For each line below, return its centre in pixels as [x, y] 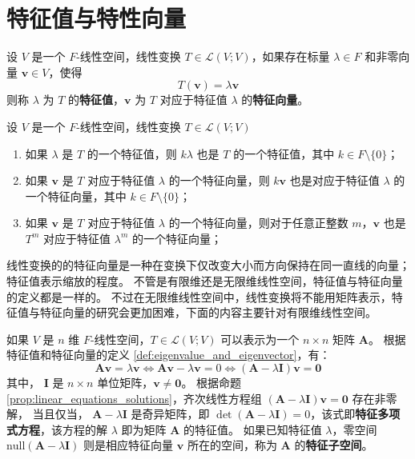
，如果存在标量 [290, 56]
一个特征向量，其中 [76, 196]
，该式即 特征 [344, 414]
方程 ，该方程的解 [62, 429]
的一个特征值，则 [132, 153]
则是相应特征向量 [129, 445]
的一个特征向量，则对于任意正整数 [258, 223]
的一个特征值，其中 [284, 153]
